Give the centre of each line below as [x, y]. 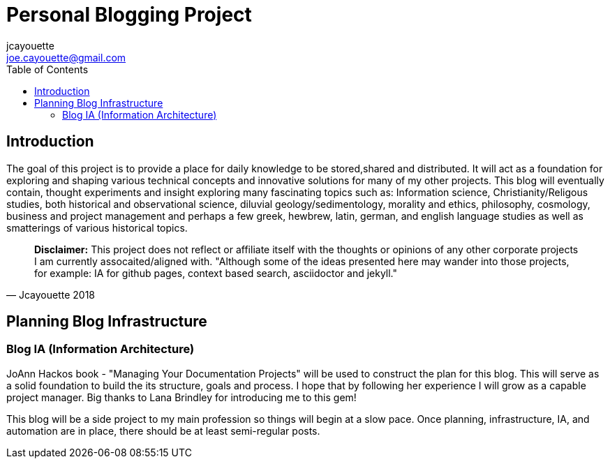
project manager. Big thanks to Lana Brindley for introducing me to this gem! [181, 397]
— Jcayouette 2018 [51, 294]
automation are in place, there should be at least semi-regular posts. [163, 431]
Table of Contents [47, 69]
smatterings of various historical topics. [97, 227]
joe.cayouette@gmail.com [66, 57]
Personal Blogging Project [129, 15]
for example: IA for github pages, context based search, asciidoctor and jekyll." [216, 273]
